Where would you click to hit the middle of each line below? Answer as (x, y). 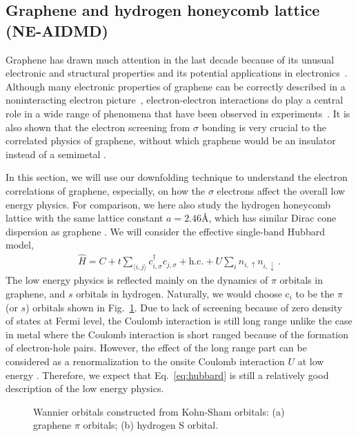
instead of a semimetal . (56, 154)
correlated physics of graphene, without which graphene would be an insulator (171, 140)
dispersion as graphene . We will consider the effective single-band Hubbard (165, 231)
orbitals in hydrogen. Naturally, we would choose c (183, 293)
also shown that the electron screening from (98, 127)
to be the (315, 293)
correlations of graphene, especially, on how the (106, 190)
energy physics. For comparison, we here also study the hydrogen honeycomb (168, 204)
